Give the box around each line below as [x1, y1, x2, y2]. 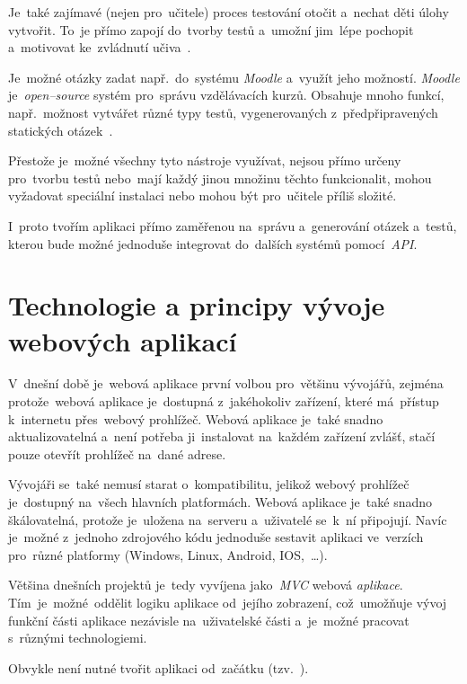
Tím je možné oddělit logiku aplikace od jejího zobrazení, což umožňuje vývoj [8, 592, 447, 611]
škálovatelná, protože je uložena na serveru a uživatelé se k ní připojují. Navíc [8, 510, 447, 529]
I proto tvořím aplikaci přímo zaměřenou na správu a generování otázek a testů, [8, 216, 457, 235]
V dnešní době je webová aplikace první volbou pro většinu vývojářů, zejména [8, 374, 444, 393]
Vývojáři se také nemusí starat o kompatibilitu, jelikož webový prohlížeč [8, 475, 410, 493]
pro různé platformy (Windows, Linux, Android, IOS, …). [8, 545, 328, 564]
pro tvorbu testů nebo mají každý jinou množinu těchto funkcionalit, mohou [8, 168, 432, 187]
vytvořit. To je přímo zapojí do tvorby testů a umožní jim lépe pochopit [8, 20, 414, 39]
